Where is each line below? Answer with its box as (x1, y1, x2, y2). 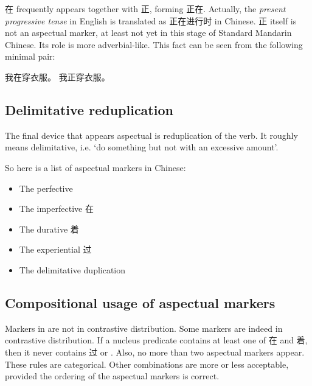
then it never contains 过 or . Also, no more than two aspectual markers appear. (5, 345, 305, 358)
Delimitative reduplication (5, 100, 173, 119)
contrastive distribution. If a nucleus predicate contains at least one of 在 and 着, (5, 334, 308, 346)
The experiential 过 (19, 243, 92, 256)
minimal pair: (5, 50, 55, 63)
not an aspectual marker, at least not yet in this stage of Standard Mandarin (5, 26, 292, 39)
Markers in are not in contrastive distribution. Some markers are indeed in (5, 321, 283, 334)
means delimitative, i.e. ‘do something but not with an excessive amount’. (5, 141, 279, 153)
